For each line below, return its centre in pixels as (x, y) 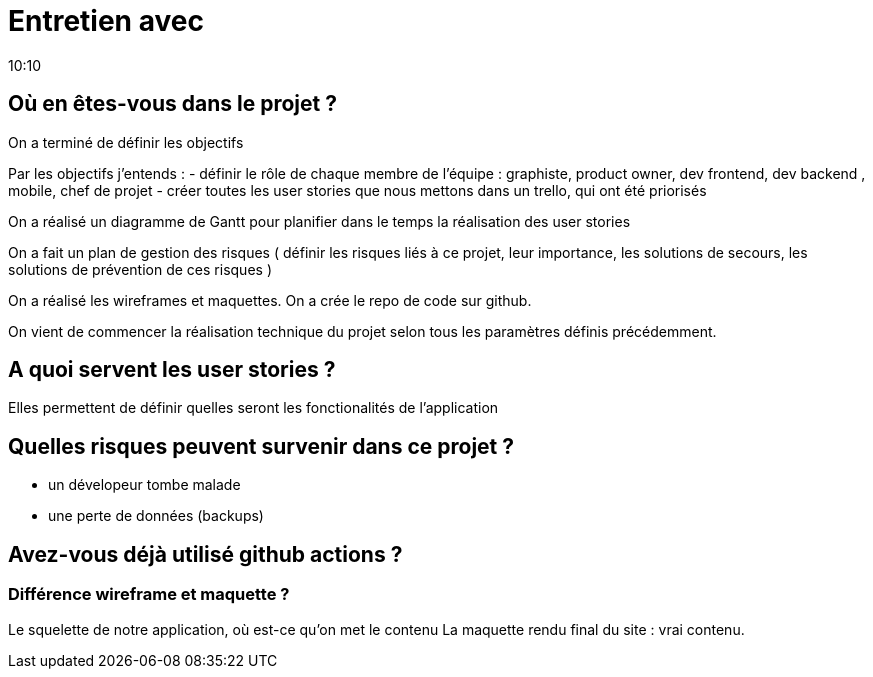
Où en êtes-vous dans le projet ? (172, 104)
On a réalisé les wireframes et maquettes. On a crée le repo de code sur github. (270, 300)
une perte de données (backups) (156, 516)
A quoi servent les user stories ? (172, 370)
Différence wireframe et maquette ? (149, 594)
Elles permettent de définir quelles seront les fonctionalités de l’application (253, 408)
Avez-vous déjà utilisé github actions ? (205, 554)
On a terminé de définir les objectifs (126, 142)
